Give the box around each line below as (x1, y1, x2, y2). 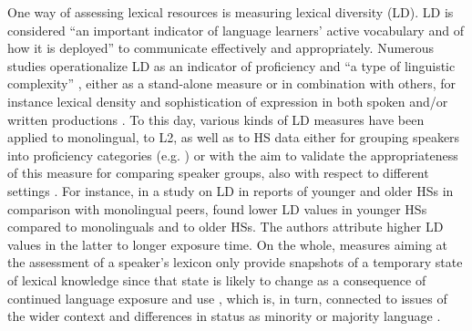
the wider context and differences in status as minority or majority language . (7, 306, 441, 326)
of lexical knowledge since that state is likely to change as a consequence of (7, 270, 426, 289)
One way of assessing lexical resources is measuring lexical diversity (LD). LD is (7, 3, 454, 21)
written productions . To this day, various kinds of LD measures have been (7, 109, 425, 129)
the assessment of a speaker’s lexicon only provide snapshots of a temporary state (7, 253, 463, 272)
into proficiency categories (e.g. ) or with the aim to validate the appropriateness (7, 145, 458, 164)
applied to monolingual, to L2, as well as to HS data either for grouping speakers (7, 128, 460, 147)
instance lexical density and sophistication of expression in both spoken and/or (7, 91, 448, 110)
